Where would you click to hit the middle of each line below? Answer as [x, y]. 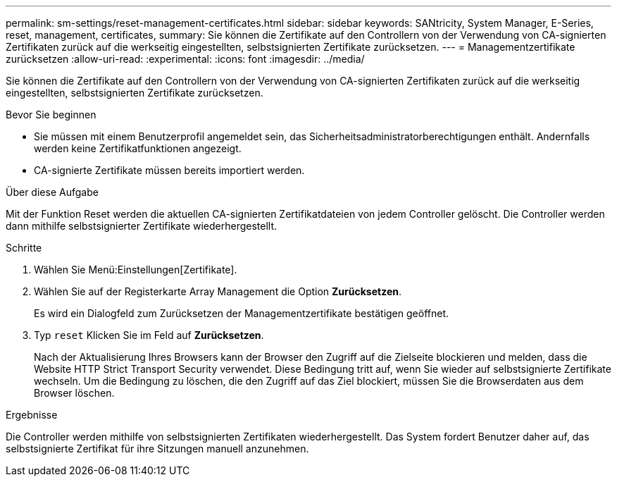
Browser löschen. [74, 393]
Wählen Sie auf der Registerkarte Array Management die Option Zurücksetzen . [218, 291]
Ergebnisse [32, 415]
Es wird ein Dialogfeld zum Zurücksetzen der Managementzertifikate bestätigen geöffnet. [241, 313]
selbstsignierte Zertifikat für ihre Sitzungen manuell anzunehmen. [157, 449]
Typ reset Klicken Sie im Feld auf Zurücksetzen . [149, 335]
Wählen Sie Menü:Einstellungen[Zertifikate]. [136, 270]
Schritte [24, 248]
